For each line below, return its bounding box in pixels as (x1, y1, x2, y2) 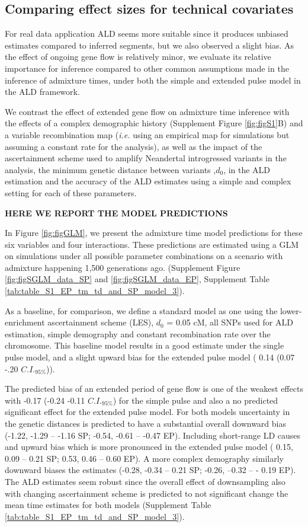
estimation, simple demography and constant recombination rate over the (5, 327, 271, 340)
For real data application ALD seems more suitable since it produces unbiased (5, 27, 288, 40)
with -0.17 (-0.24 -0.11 (5, 394, 85, 406)
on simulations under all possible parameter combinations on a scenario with (5, 250, 283, 262)
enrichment (5, 316, 45, 328)
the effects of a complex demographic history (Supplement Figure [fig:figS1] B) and (5, 117, 303, 129)
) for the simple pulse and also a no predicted (113, 394, 278, 406)
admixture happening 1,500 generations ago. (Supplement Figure (5, 261, 240, 273)
